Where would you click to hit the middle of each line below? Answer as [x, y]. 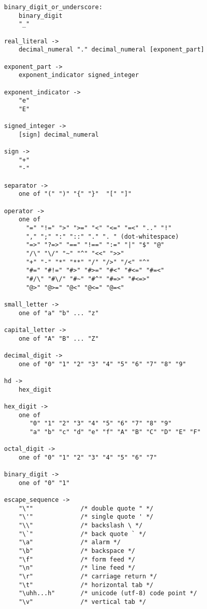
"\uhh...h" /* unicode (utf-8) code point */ [108, 593]
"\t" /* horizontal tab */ [86, 585]
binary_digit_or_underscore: [53, 7]
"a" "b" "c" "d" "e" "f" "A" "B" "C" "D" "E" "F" [115, 432]
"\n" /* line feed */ [77, 568]
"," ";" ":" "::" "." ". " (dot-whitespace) [102, 236]
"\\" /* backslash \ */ [81, 526]
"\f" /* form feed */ [77, 559]
